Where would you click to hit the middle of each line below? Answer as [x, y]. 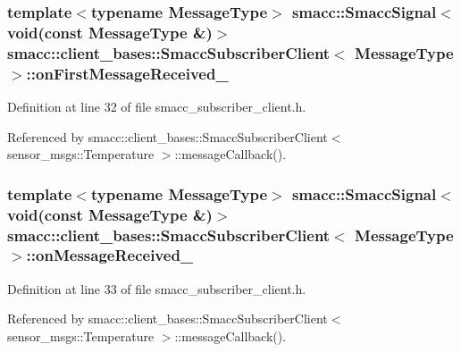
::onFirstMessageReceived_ [127, 73]
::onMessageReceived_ [110, 255]
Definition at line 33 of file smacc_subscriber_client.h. [157, 288]
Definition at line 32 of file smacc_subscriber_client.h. [157, 106]
